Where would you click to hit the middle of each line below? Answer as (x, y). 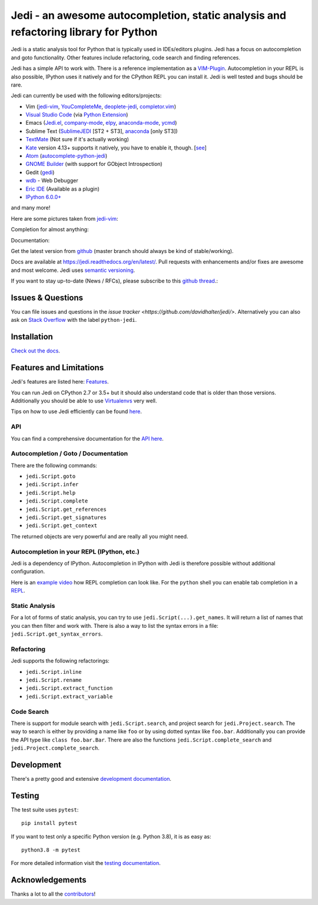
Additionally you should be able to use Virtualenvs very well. (84, 401)
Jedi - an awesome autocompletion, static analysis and (149, 15)
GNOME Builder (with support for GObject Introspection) (94, 164)
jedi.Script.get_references (66, 509)
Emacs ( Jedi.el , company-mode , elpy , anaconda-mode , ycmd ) (101, 123)
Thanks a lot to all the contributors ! (53, 894)
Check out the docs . (35, 351)
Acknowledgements (49, 880)
